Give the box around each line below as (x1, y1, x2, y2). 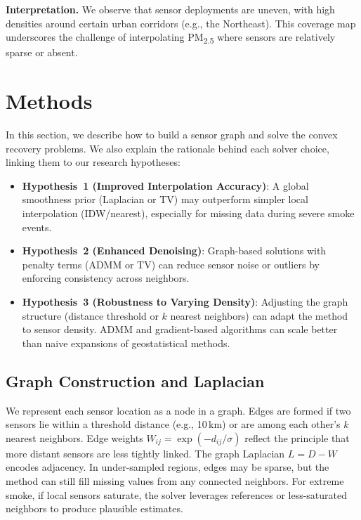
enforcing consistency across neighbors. (22, 271, 190, 285)
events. (22, 219, 52, 234)
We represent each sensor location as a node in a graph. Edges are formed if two (6, 403, 351, 417)
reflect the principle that (244, 430, 350, 445)
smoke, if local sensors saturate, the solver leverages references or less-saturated (6, 487, 348, 502)
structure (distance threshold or (22, 308, 159, 323)
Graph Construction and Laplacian (6, 370, 265, 391)
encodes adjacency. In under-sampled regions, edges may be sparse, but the (6, 460, 329, 474)
